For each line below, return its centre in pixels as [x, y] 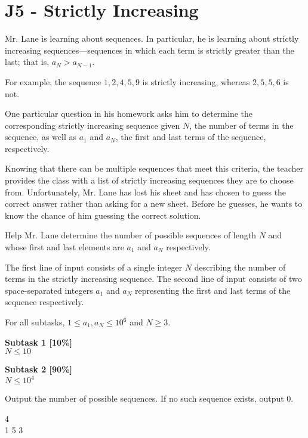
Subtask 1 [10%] [38, 342]
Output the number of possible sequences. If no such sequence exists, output [144, 398]
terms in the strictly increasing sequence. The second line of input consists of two [153, 279]
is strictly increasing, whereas [196, 81]
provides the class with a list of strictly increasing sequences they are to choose [149, 180]
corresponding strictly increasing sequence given [93, 125]
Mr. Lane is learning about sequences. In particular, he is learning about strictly [152, 38]
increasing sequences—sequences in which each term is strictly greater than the [150, 50]
